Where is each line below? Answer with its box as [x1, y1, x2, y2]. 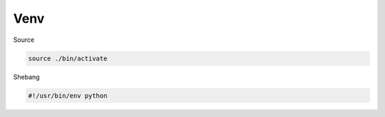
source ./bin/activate [28, 54, 108, 62]
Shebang [13, 72, 40, 81]
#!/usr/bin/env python [28, 91, 108, 99]
